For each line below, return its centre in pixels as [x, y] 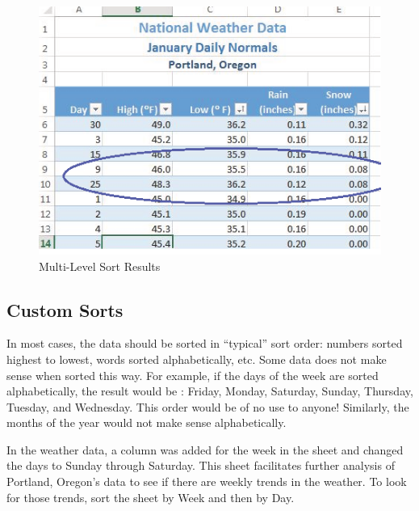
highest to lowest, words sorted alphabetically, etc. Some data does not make [197, 359]
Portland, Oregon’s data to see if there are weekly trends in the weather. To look [207, 481]
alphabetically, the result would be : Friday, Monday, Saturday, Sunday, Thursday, [210, 391]
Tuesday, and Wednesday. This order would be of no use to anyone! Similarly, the [208, 406]
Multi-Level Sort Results [100, 266]
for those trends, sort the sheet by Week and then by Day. [151, 497]
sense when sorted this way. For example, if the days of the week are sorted [193, 375]
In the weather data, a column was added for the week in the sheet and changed [205, 449]
